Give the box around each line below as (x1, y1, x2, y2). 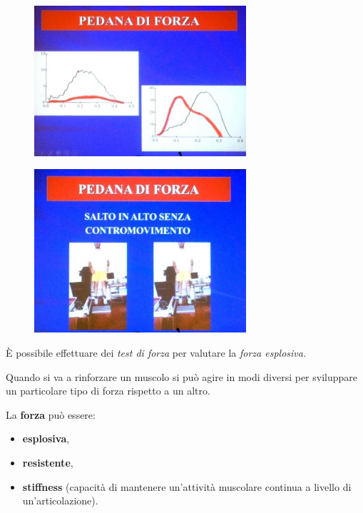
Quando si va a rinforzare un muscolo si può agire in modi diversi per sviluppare (6, 369, 358, 384)
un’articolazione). (22, 493, 98, 508)
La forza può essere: (6, 407, 96, 422)
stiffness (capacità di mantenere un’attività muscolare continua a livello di (22, 479, 352, 494)
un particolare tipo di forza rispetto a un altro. (6, 383, 210, 398)
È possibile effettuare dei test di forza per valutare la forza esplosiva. (6, 345, 307, 360)
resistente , (22, 454, 73, 469)
